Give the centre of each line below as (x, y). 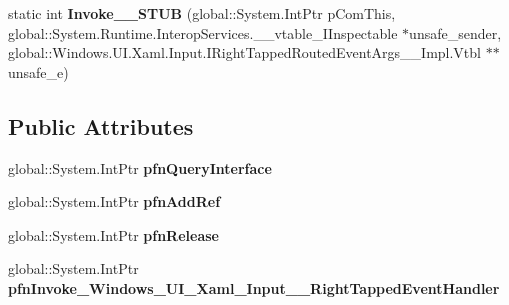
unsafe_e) (38, 71)
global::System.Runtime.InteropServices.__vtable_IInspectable (203, 32)
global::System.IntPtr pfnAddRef (114, 201)
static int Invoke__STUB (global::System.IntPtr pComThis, (202, 13)
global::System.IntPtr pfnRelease (113, 234)
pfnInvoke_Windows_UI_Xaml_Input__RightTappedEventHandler (254, 287)
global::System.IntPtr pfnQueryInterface (140, 167)
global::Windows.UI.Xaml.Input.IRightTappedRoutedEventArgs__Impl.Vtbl (244, 52)
